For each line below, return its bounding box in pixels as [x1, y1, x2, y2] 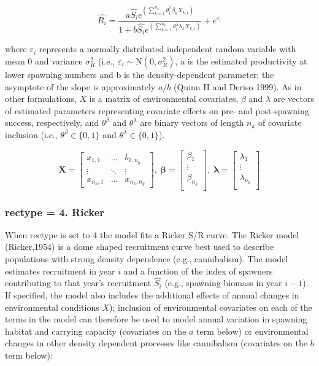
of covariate [258, 116, 302, 129]
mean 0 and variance [5, 54, 83, 67]
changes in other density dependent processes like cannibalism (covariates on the [5, 337, 307, 349]
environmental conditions [5, 300, 99, 313]
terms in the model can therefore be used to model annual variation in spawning [5, 313, 307, 325]
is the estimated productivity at [187, 54, 307, 67]
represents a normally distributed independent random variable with [39, 42, 296, 55]
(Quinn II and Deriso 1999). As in [174, 80, 302, 93]
